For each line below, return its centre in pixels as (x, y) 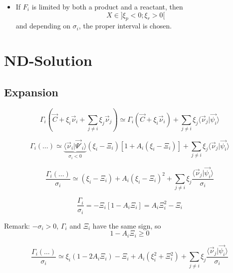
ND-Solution (48, 60)
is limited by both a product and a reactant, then (107, 6)
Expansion (31, 92)
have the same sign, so (127, 225)
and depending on (43, 26)
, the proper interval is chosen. (125, 26)
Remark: (17, 225)
